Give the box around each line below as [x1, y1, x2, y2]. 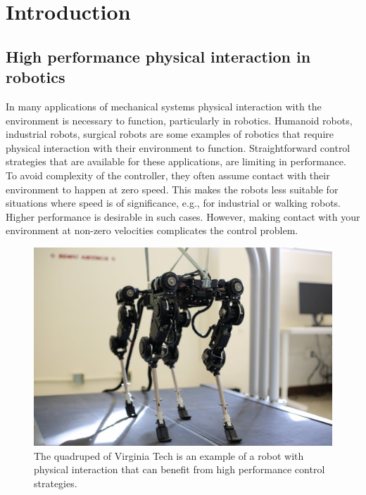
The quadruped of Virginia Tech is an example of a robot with [34, 448, 304, 463]
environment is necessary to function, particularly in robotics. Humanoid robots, [6, 112, 353, 127]
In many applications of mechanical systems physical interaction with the [6, 98, 322, 113]
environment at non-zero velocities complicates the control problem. [6, 223, 298, 238]
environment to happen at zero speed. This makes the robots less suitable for [6, 181, 339, 196]
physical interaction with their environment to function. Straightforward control [6, 140, 351, 155]
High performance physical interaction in [6, 45, 311, 67]
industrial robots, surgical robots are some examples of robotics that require [6, 127, 334, 141]
